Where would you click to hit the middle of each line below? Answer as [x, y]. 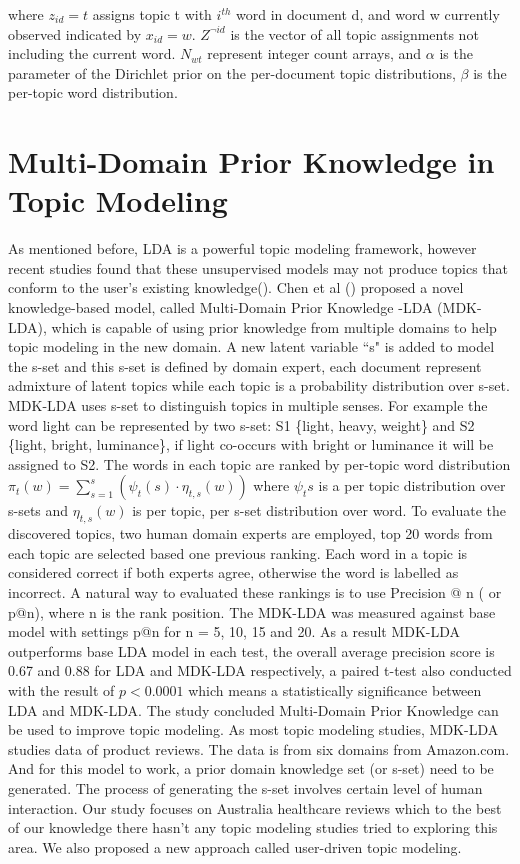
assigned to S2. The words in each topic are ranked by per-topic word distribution [259, 463]
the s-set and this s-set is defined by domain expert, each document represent [245, 365]
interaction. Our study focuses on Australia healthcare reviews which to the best [255, 807]
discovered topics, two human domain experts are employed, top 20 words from [250, 533]
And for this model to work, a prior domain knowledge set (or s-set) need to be [251, 768]
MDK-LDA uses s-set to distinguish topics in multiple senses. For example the [248, 405]
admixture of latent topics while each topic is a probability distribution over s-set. [259, 385]
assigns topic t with [152, 14]
